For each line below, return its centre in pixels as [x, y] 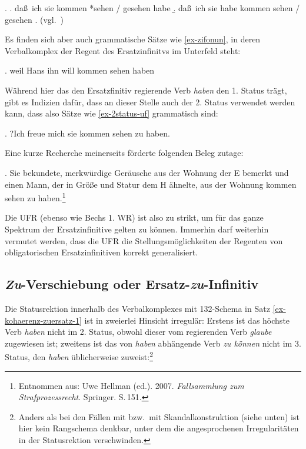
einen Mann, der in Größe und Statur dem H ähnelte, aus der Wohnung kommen [151, 184]
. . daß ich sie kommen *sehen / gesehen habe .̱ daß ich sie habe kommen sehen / [152, 8]
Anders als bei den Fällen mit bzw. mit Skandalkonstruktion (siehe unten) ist [159, 416]
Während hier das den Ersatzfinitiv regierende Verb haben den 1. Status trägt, [146, 90]
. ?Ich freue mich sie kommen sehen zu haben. [87, 133]
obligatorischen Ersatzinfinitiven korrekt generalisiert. [102, 252]
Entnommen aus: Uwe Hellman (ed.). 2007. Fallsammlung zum [131, 385]
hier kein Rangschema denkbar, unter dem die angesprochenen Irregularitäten [159, 428]
